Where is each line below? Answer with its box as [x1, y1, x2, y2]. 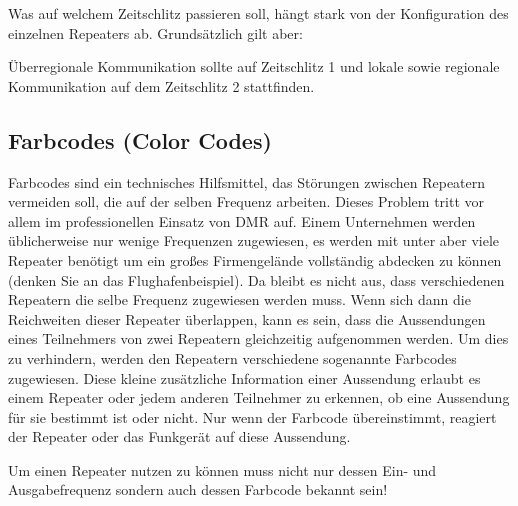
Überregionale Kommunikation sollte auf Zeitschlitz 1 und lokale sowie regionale [8, 56, 500, 77]
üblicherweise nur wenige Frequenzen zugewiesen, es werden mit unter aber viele [8, 230, 499, 251]
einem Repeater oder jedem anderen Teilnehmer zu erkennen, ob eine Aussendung [8, 387, 510, 408]
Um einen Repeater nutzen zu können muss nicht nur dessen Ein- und [8, 459, 437, 480]
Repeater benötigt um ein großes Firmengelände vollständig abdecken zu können [8, 249, 502, 270]
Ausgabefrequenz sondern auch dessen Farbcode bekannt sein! [8, 479, 388, 500]
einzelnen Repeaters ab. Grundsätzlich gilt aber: [8, 22, 303, 43]
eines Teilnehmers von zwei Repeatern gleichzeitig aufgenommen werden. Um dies [8, 328, 509, 349]
